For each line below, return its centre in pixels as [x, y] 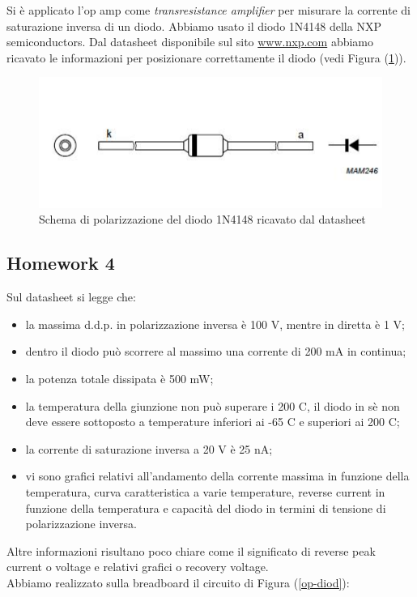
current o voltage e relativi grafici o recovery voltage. [138, 567]
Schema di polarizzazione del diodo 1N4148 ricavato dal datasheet [202, 219]
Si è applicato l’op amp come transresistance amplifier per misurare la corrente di [208, 10]
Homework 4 [61, 263]
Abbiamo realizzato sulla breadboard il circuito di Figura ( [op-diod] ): [178, 582]
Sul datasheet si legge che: [71, 297]
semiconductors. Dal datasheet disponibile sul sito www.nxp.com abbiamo [190, 42]
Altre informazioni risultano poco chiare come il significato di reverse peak [191, 550]
